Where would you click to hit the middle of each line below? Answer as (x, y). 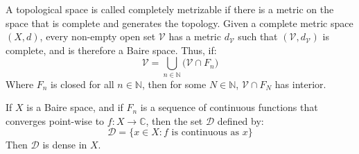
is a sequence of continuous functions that (229, 107)
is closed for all (82, 84)
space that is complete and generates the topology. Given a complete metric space (179, 23)
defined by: (240, 120)
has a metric (195, 36)
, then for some (174, 84)
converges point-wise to (55, 120)
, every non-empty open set (98, 36)
